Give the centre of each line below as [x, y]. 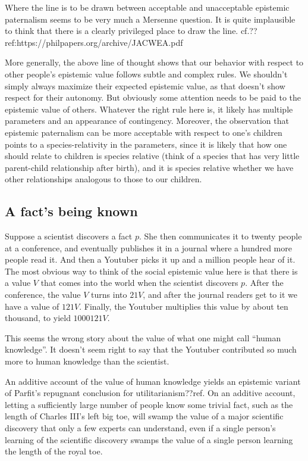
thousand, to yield [38, 318]
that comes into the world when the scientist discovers [139, 283]
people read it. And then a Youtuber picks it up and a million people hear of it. [150, 259]
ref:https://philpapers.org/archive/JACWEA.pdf [94, 42]
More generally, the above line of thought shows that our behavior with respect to [154, 62]
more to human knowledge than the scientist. [87, 361]
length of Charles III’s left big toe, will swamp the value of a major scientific [144, 416]
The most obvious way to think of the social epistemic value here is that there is [151, 271]
